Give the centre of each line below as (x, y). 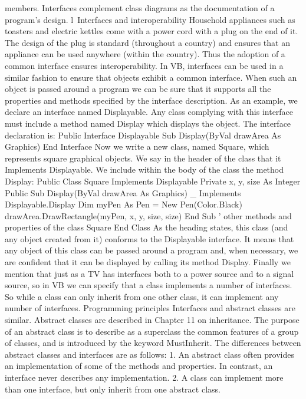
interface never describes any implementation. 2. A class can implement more (144, 377)
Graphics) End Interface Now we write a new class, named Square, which (137, 146)
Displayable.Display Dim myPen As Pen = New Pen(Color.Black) (124, 204)
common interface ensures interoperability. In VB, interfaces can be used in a (144, 65)
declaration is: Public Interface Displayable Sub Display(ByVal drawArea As (143, 135)
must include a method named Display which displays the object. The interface (148, 123)
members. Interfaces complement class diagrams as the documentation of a (140, 8)
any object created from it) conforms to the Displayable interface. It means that (149, 238)
